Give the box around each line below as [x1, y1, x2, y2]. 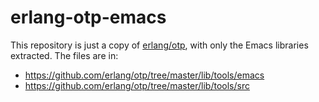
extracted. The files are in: [10, 49, 119, 61]
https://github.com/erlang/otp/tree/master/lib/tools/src [24, 79, 250, 91]
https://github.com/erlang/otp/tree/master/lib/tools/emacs [24, 69, 265, 81]
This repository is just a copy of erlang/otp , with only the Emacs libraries [10, 39, 309, 51]
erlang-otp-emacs [10, 6, 167, 29]
